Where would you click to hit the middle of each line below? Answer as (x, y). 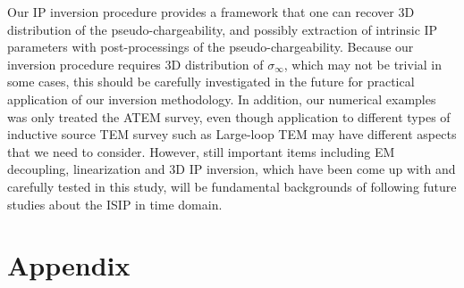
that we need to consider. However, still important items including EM (201, 151)
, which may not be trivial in (363, 64)
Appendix (69, 265)
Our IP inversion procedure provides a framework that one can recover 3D (211, 12)
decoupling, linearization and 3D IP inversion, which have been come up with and (232, 169)
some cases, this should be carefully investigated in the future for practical (211, 82)
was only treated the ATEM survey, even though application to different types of (229, 116)
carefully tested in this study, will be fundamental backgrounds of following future (232, 186)
